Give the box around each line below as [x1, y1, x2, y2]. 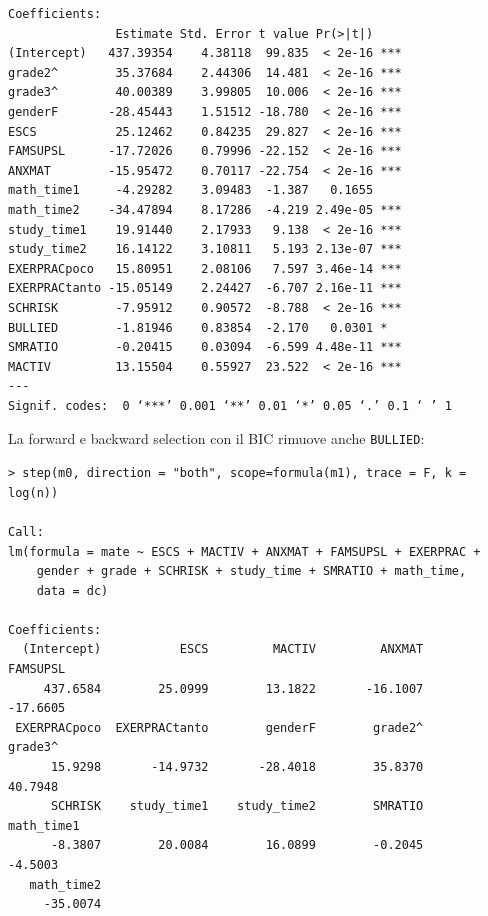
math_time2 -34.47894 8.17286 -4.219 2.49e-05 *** [8, 202, 402, 217]
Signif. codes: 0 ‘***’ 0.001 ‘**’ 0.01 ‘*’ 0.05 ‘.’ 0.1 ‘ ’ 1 [8, 398, 452, 413]
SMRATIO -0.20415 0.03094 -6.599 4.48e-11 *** [8, 340, 402, 355]
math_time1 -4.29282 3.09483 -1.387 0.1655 [8, 183, 374, 198]
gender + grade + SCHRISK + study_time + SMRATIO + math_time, [36, 564, 467, 579]
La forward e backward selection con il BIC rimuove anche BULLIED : [8, 428, 425, 449]
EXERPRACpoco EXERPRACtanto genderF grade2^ [15, 720, 424, 735]
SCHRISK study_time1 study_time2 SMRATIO [50, 799, 424, 814]
